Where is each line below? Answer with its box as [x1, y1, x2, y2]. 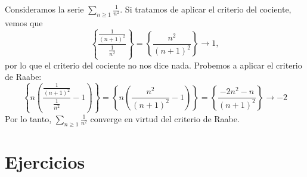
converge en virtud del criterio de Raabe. [90, 112, 240, 125]
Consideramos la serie [5, 3, 84, 15]
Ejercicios [5, 149, 85, 173]
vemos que [5, 16, 43, 29]
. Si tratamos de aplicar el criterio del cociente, [120, 3, 292, 15]
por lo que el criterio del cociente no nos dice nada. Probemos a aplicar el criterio [5, 58, 302, 71]
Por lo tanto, [5, 112, 52, 125]
